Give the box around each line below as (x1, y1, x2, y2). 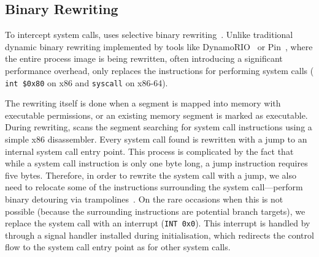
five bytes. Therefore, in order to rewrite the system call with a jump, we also (5, 168, 296, 181)
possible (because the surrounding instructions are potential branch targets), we (5, 204, 306, 217)
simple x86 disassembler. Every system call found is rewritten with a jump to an (5, 133, 307, 146)
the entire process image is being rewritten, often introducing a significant (5, 52, 283, 65)
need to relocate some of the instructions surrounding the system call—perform (5, 181, 303, 193)
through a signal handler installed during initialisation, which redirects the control (5, 228, 314, 241)
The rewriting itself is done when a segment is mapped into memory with (5, 97, 281, 110)
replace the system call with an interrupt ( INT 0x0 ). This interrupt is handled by (5, 217, 310, 229)
